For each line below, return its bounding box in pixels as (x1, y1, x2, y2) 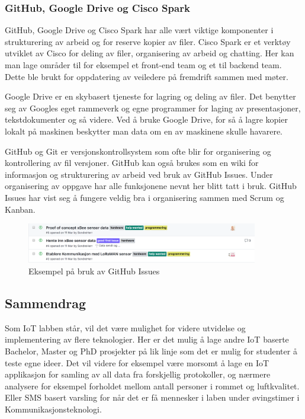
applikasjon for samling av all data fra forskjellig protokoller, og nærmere (5, 368, 271, 380)
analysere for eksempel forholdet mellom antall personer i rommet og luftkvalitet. (5, 379, 300, 392)
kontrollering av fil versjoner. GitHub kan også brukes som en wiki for (5, 156, 259, 169)
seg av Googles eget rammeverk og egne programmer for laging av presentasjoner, (5, 101, 301, 114)
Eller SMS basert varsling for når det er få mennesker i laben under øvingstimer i (5, 391, 300, 404)
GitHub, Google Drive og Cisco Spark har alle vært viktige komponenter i (5, 24, 274, 36)
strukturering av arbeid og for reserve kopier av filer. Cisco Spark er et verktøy (5, 35, 291, 47)
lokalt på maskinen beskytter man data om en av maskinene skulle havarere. (5, 124, 283, 137)
